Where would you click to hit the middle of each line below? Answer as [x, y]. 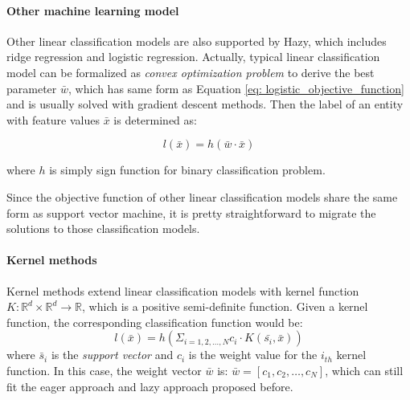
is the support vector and [112, 355]
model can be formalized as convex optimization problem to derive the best [191, 72]
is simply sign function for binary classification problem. [187, 170]
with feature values [53, 119]
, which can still [364, 370]
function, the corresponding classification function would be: [155, 322]
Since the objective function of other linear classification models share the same [202, 196]
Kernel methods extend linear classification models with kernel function [183, 290]
